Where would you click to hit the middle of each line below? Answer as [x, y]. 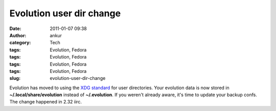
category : [20, 43]
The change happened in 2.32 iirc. [45, 102]
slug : [15, 78]
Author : [18, 35]
